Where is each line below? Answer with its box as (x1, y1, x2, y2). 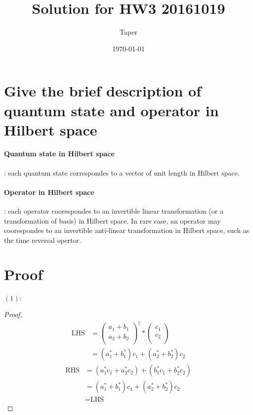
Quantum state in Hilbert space (4, 148, 115, 159)
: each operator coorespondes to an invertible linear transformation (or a (4, 206, 223, 216)
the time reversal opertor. (4, 234, 82, 245)
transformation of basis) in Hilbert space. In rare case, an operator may (4, 215, 221, 226)
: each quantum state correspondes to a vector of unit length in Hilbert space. (4, 167, 240, 178)
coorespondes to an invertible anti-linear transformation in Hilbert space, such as (4, 225, 250, 235)
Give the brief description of (4, 81, 201, 101)
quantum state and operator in (4, 100, 219, 120)
